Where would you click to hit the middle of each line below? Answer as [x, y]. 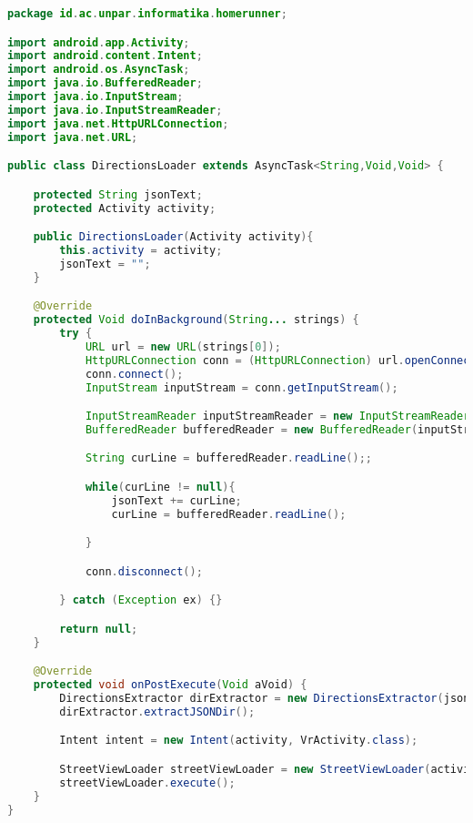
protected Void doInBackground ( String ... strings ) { [196, 320]
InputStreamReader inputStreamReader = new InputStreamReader [277, 417]
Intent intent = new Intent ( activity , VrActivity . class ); [239, 741]
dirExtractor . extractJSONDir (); [157, 711]
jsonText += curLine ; [176, 500]
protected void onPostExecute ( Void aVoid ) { [170, 685]
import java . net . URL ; [73, 137]
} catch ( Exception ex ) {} [141, 600]
